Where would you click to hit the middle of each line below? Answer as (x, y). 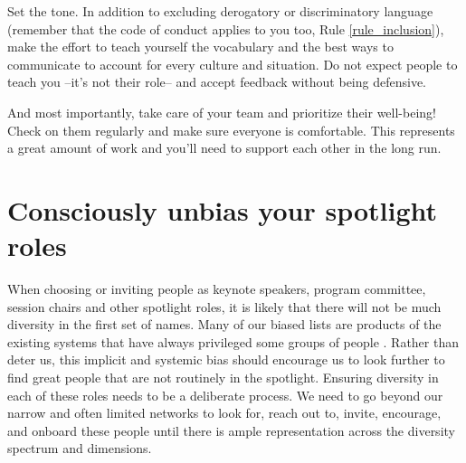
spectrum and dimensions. (80, 448)
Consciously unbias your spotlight (223, 209)
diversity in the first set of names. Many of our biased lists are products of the (224, 324)
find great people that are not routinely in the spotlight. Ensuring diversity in (223, 378)
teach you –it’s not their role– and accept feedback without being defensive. (217, 82)
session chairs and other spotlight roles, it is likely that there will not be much (224, 306)
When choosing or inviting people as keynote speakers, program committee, (217, 289)
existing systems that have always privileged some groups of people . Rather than (233, 341)
